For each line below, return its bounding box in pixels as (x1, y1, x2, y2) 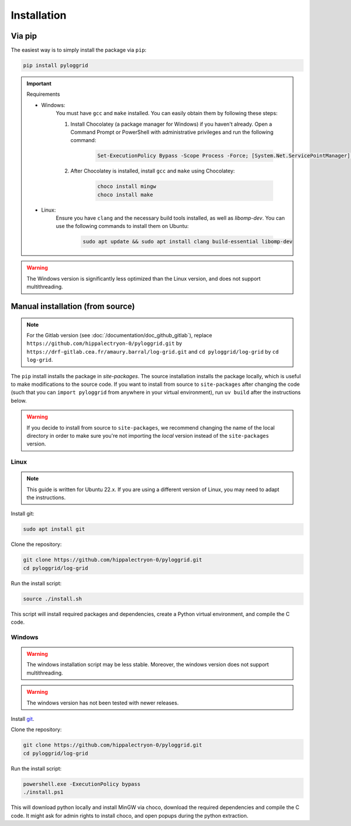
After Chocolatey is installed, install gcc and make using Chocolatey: (70, 167, 235, 175)
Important (26, 80, 52, 87)
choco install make (97, 191, 153, 198)
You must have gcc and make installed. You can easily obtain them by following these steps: (56, 110, 278, 117)
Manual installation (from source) (11, 302, 135, 312)
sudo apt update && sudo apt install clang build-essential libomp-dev (82, 239, 292, 245)
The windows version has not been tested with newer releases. (26, 699, 179, 706)
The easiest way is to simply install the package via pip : (11, 47, 147, 54)
